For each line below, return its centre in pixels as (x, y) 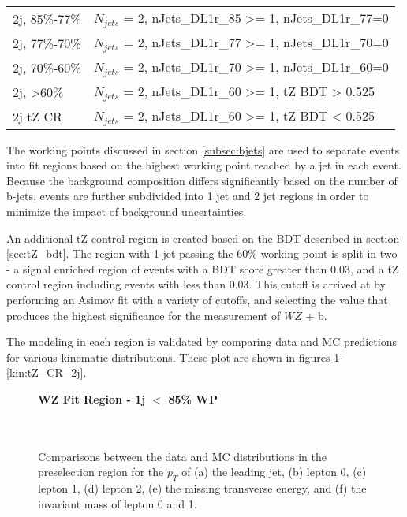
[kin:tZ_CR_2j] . (47, 372)
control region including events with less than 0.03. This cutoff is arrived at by (196, 284)
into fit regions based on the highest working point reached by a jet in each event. (204, 165)
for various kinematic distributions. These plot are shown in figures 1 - (175, 357)
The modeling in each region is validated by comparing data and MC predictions (202, 342)
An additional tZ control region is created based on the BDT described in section (203, 238)
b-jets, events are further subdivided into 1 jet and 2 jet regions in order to (188, 196)
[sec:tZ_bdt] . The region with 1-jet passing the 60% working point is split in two (202, 253)
